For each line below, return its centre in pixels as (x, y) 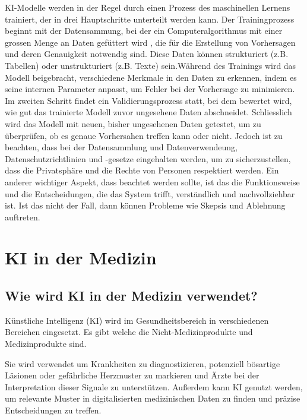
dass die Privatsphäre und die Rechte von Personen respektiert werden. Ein (142, 170)
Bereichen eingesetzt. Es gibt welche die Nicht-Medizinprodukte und (129, 332)
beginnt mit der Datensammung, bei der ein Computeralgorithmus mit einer (144, 31)
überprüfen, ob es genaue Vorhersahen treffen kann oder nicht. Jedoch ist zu (144, 135)
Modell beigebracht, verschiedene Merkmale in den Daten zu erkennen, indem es (151, 77)
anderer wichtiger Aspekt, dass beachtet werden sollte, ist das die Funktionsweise (152, 181)
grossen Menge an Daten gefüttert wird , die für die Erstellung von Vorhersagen (150, 42)
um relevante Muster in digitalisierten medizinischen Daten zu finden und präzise (153, 398)
